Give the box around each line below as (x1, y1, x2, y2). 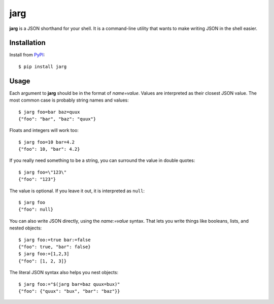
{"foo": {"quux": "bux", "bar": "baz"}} (18, 288, 120, 294)
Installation (9, 39, 46, 47)
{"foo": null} (18, 207, 53, 213)
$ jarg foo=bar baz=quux (18, 109, 80, 115)
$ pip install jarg (18, 63, 67, 70)
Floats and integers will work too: (9, 127, 79, 133)
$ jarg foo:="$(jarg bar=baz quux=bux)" (18, 281, 120, 287)
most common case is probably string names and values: (9, 97, 129, 104)
